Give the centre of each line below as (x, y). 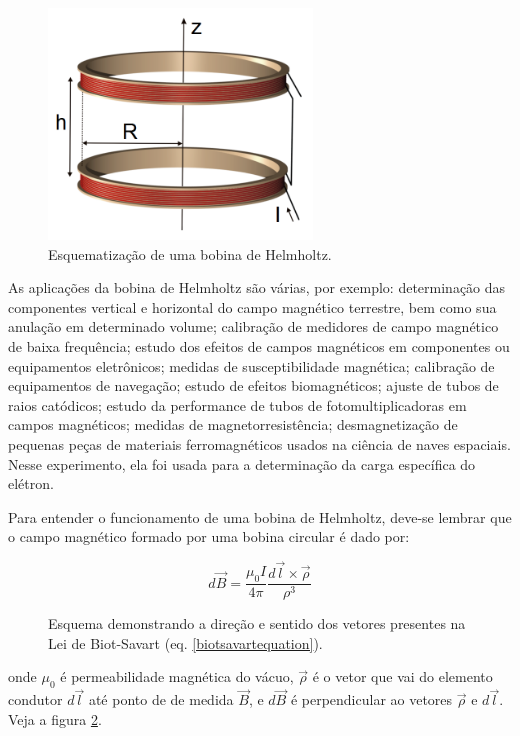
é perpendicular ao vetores (371, 699)
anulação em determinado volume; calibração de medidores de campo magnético (253, 326)
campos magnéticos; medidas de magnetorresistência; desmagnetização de (233, 424)
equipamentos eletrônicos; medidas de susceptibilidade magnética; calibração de (251, 365)
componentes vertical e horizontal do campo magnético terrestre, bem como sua (252, 306)
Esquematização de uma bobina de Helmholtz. (190, 253)
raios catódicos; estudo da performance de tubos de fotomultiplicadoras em (237, 404)
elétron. (31, 483)
